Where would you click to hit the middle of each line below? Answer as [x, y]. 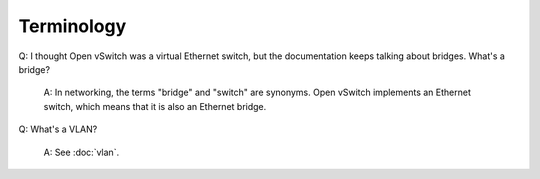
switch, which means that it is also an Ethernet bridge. [155, 106]
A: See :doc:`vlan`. [81, 152]
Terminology [72, 26]
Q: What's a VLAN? [58, 129]
